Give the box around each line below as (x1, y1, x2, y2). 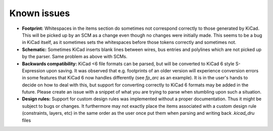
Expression (22, 67, 45, 73)
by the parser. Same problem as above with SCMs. (22, 54, 127, 60)
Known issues (9, 8, 70, 19)
